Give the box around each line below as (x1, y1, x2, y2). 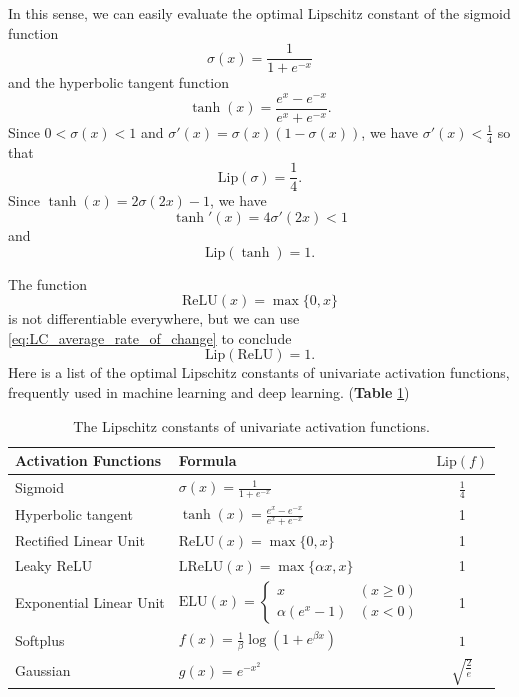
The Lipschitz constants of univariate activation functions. (73, 415, 430, 436)
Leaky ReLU (15, 555, 93, 576)
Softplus (15, 629, 65, 650)
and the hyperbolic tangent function (8, 72, 229, 93)
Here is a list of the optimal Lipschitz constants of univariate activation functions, (8, 362, 510, 383)
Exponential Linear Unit (15, 591, 165, 612)
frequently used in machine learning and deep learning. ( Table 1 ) (8, 382, 410, 403)
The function (8, 273, 87, 294)
